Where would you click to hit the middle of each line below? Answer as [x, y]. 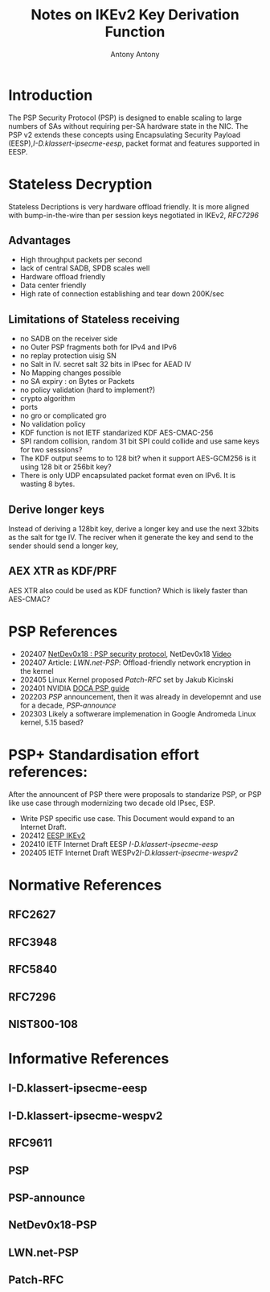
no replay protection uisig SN [68, 356]
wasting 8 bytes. [47, 484]
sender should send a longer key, [63, 546]
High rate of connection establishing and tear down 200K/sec [122, 294]
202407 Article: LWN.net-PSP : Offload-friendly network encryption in [135, 663]
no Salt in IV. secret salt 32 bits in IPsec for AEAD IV [105, 365]
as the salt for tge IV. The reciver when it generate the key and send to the [131, 538]
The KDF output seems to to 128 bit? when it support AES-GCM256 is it [138, 458]
